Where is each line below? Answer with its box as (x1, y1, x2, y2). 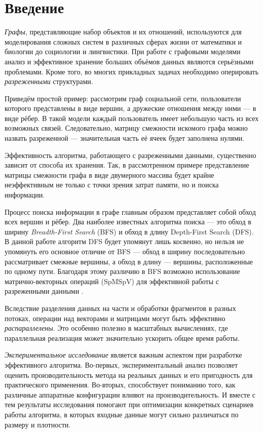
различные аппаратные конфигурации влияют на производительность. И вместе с (5, 389, 256, 400)
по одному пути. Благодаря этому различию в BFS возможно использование (5, 266, 240, 277)
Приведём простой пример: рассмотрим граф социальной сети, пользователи (5, 93, 241, 103)
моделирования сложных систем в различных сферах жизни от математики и (5, 36, 242, 47)
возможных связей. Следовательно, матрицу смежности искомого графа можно (5, 123, 248, 133)
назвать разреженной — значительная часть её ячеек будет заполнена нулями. (5, 133, 245, 143)
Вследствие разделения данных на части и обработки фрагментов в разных (5, 302, 236, 313)
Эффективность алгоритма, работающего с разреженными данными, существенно (5, 149, 256, 160)
